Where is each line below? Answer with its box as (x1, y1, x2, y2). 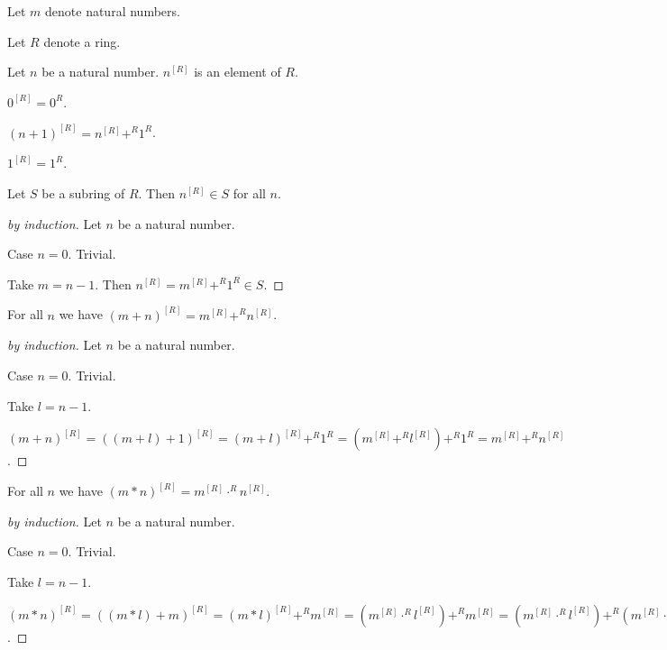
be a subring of (41, 184, 125, 202)
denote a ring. (43, 32, 121, 50)
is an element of (194, 62, 281, 81)
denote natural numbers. (45, 2, 180, 20)
